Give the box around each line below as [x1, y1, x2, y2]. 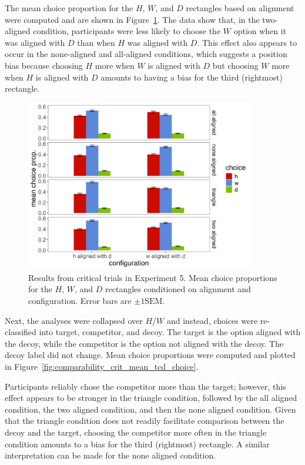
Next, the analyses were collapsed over [5, 314, 143, 326]
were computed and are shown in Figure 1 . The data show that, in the [5, 13, 260, 25]
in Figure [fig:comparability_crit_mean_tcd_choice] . [5, 360, 199, 372]
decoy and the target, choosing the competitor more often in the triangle [5, 426, 267, 438]
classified [5, 326, 36, 338]
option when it [233, 25, 287, 37]
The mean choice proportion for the [5, 2, 133, 14]
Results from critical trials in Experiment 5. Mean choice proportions [28, 271, 277, 283]
